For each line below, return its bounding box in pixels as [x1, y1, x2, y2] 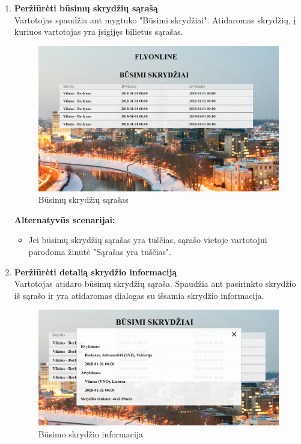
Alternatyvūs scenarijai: [14, 213, 115, 226]
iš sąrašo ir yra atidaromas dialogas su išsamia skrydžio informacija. [14, 289, 264, 301]
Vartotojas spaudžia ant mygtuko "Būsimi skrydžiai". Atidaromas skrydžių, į [14, 13, 296, 26]
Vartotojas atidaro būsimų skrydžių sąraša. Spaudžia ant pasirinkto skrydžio [14, 277, 296, 290]
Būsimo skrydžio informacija [38, 427, 144, 440]
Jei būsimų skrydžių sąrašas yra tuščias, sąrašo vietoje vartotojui [28, 233, 267, 246]
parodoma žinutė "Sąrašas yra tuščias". [28, 245, 172, 258]
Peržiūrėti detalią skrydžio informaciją [14, 265, 177, 278]
